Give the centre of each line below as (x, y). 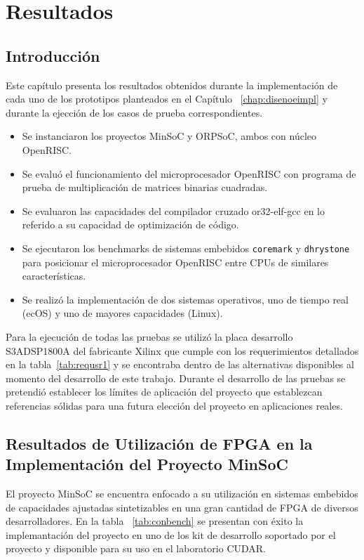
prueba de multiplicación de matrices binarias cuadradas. (145, 187)
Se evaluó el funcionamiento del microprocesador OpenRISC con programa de (189, 173)
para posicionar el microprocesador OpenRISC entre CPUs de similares (175, 262)
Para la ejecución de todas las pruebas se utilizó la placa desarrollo (149, 336)
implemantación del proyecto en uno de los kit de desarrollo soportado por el (171, 534)
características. (54, 276)
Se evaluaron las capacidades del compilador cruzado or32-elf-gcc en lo (173, 210)
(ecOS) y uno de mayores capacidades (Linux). (122, 313)
